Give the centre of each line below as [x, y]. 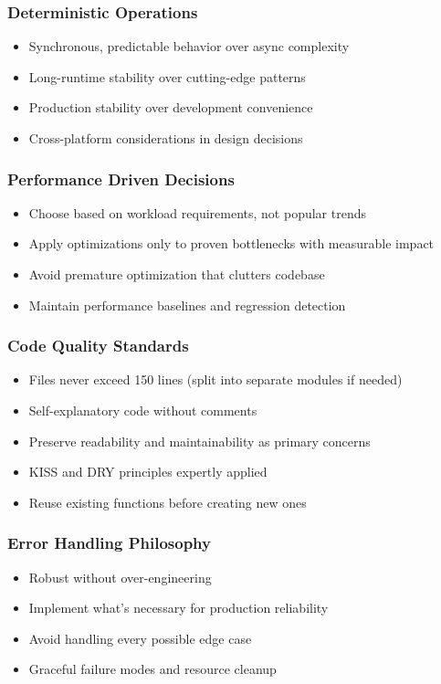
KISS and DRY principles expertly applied [148, 472]
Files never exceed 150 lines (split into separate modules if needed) [215, 379]
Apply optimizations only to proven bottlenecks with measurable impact [231, 243]
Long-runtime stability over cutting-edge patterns [167, 76]
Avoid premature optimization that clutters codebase [177, 274]
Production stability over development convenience [171, 107]
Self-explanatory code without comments [143, 410]
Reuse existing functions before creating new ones [168, 502]
